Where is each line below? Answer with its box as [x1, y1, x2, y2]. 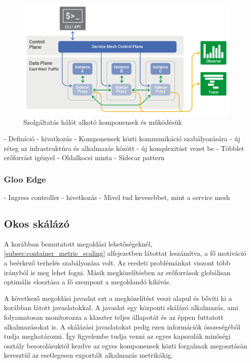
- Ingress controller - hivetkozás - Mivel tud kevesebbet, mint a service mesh [4, 192, 230, 202]
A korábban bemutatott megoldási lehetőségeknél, [4, 238, 152, 248]
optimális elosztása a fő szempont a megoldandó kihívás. [4, 277, 171, 287]
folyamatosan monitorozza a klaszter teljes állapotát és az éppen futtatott [4, 312, 224, 322]
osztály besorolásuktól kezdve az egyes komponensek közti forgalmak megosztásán [4, 340, 248, 350]
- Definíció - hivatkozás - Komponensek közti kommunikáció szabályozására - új [4, 133, 240, 143]
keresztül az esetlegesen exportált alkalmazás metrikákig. [4, 350, 173, 360]
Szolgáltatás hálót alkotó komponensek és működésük [23, 117, 182, 127]
